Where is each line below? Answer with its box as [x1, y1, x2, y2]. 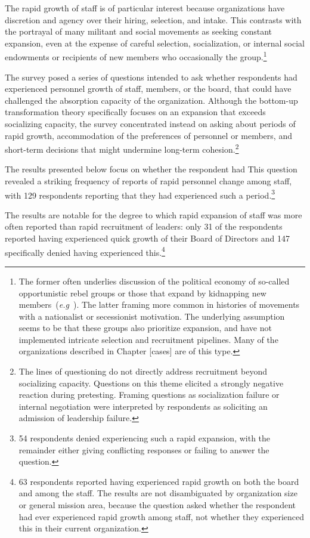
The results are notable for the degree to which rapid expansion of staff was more [5, 208, 302, 221]
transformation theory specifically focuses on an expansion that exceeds [5, 106, 266, 118]
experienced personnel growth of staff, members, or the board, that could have [5, 82, 292, 95]
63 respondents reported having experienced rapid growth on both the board [18, 475, 299, 487]
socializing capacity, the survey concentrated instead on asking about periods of [5, 118, 296, 129]
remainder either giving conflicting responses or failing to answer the [18, 443, 269, 456]
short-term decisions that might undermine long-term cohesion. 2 [5, 141, 239, 155]
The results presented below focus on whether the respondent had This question [5, 163, 297, 175]
